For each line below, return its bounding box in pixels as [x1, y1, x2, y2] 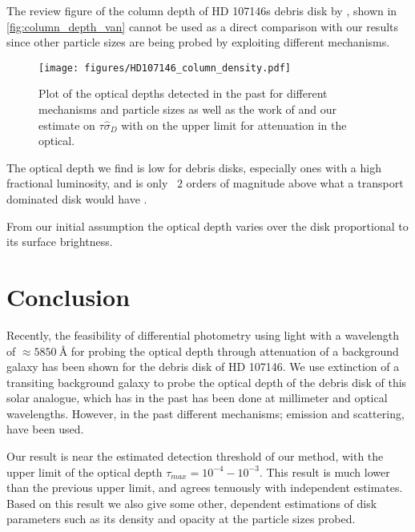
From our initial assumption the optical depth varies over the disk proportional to [6, 217, 409, 234]
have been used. [6, 421, 84, 437]
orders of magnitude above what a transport [186, 175, 404, 191]
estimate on [38, 116, 95, 133]
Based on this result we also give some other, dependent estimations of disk [6, 494, 377, 511]
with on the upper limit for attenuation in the [121, 116, 347, 133]
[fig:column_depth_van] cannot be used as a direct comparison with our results [6, 18, 399, 34]
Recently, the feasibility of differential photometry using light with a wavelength [6, 326, 400, 343]
